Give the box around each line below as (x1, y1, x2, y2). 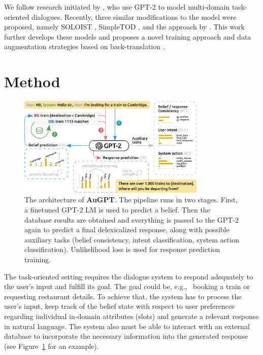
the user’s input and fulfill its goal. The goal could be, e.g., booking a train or (4, 281, 250, 292)
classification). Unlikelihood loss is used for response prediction (24, 244, 220, 255)
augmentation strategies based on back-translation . (4, 41, 165, 52)
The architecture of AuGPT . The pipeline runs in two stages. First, (24, 194, 238, 205)
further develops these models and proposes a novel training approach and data (4, 31, 251, 42)
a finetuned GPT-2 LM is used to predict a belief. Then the (24, 204, 210, 215)
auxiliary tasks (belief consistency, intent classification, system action (24, 234, 239, 244)
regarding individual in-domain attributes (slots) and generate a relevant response (4, 311, 259, 321)
